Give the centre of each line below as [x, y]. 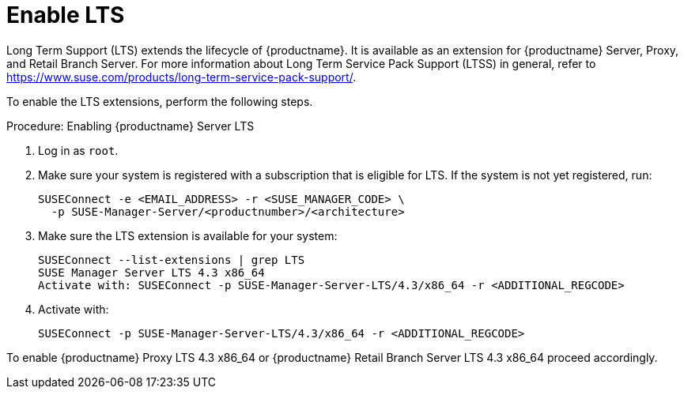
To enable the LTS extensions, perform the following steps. [160, 101]
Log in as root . [78, 150]
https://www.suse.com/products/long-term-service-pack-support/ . [181, 77]
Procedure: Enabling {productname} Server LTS [130, 126]
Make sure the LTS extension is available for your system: [188, 235]
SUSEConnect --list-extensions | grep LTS [172, 260]
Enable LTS [66, 15]
